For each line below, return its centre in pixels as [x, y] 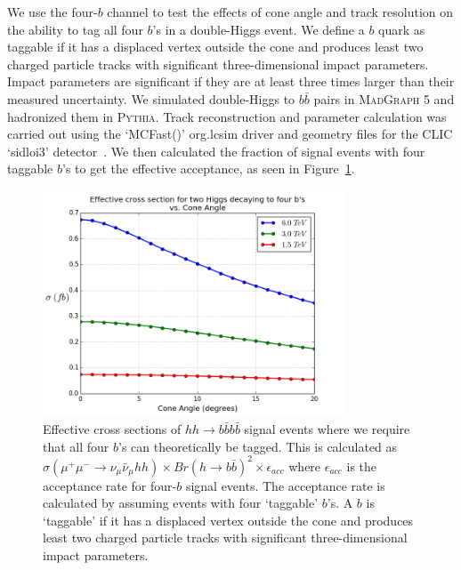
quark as [402, 29]
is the [362, 466]
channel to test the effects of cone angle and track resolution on [280, 12]
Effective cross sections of [112, 428]
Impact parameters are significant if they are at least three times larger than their [231, 81]
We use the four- [53, 12]
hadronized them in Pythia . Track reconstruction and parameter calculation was [227, 116]
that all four [76, 446]
